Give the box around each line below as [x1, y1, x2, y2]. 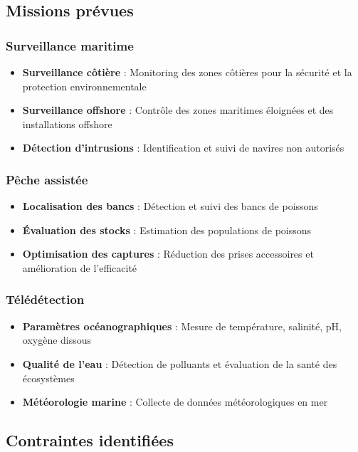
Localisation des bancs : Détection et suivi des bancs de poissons [22, 199, 318, 214]
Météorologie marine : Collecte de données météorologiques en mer [22, 394, 328, 409]
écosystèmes [22, 370, 75, 385]
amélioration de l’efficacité [22, 260, 137, 275]
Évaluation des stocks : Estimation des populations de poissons [22, 222, 312, 237]
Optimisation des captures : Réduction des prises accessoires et [22, 246, 314, 261]
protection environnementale [22, 78, 147, 93]
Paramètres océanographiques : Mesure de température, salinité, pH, [22, 318, 342, 333]
